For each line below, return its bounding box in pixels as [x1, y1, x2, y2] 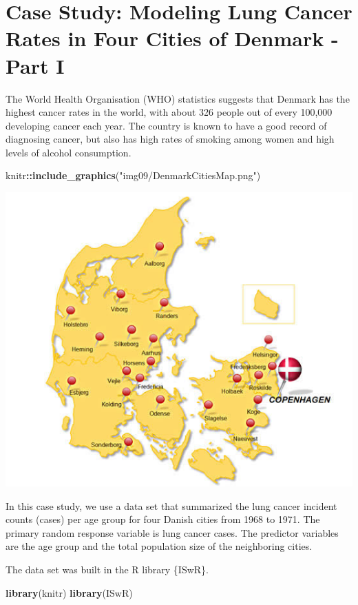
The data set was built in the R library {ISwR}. [6, 562, 209, 577]
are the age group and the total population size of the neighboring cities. [6, 539, 313, 553]
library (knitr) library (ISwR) [6, 585, 133, 599]
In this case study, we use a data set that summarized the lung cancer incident [6, 498, 337, 513]
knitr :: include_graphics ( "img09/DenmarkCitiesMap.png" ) [6, 168, 261, 183]
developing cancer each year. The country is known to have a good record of [6, 118, 327, 132]
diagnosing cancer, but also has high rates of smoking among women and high [6, 132, 335, 146]
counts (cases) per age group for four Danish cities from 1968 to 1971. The [6, 512, 320, 526]
